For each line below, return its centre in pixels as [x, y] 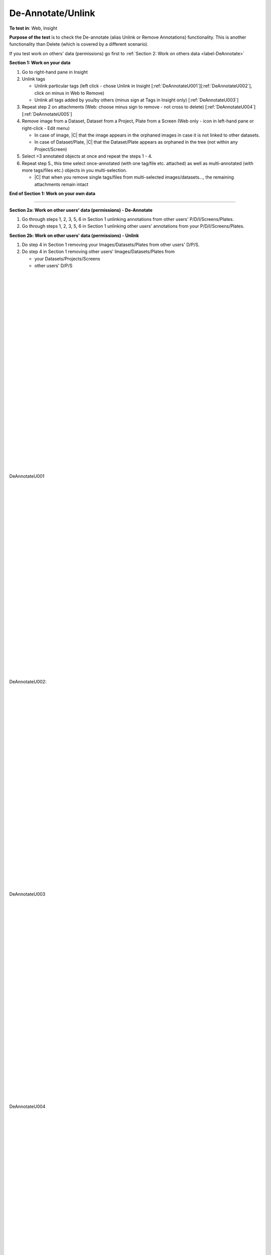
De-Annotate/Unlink [52, 13]
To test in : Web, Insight [33, 28]
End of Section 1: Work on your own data [52, 194]
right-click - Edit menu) [46, 128]
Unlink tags [33, 79]
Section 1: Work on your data [40, 63]
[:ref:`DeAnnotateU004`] [230, 107]
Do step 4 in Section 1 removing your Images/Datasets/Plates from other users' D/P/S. [111, 245]
